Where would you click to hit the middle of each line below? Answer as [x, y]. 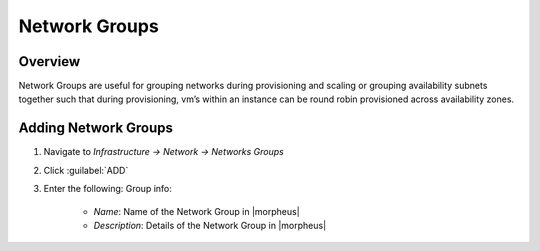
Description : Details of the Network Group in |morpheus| [210, 225]
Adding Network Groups [96, 128]
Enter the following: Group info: [107, 189]
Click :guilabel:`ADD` [86, 170]
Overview [49, 61]
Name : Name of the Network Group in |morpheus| [196, 211]
